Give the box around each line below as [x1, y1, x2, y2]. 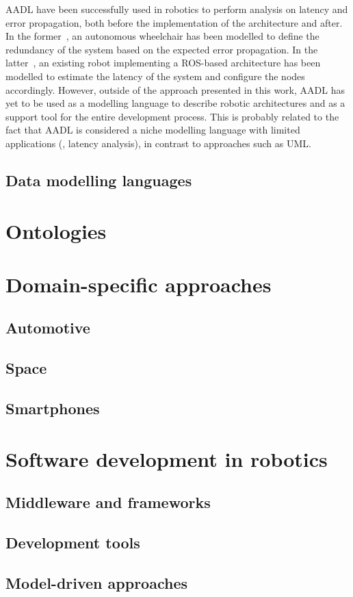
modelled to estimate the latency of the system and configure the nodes [5, 68, 305, 83]
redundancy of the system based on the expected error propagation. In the [5, 42, 318, 56]
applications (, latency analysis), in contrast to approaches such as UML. [5, 136, 311, 150]
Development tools [5, 531, 140, 552]
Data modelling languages [5, 169, 192, 190]
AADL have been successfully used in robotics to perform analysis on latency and [5, 2, 348, 16]
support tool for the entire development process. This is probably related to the [5, 109, 339, 123]
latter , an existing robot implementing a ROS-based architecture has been [5, 55, 321, 70]
